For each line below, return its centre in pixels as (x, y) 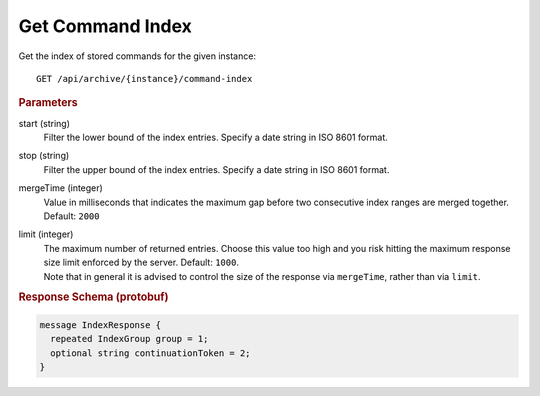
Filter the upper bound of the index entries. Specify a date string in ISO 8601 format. (216, 169)
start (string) (44, 123)
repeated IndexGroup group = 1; (129, 339)
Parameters (48, 103)
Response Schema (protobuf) (93, 297)
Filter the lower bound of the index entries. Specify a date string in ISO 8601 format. (216, 137)
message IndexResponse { (100, 324)
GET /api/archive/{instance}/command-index (144, 78)
